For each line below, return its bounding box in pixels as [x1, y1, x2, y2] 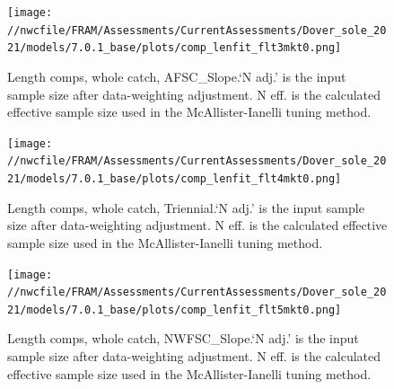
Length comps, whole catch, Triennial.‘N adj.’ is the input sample [7, 198, 364, 217]
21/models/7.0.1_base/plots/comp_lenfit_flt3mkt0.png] [7, 41, 342, 55]
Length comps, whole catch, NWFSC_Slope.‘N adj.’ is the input [7, 329, 359, 348]
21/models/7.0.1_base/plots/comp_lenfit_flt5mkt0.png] [7, 303, 342, 316]
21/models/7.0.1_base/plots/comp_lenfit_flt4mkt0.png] [7, 172, 342, 186]
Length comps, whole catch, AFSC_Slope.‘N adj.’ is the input [7, 66, 346, 85]
